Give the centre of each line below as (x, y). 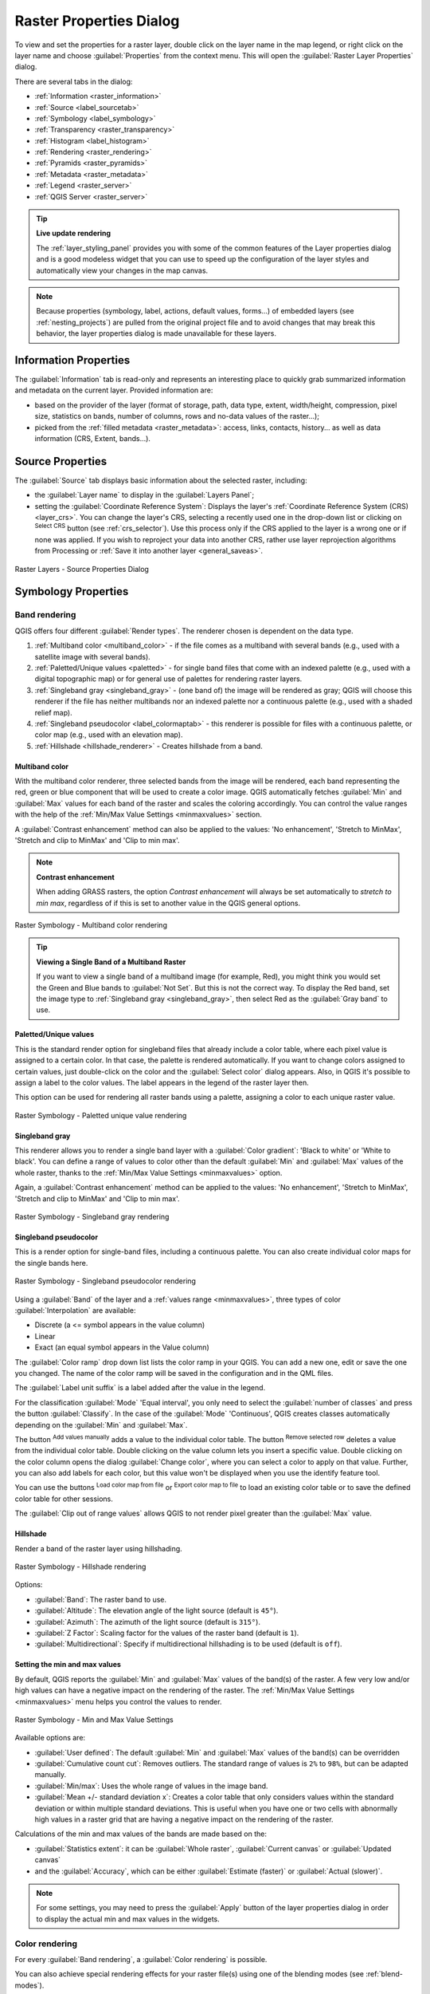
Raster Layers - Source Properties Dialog (82, 569)
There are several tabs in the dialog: (74, 81)
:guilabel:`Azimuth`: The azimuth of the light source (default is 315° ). (147, 1622)
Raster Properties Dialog (97, 21)
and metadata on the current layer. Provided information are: (114, 390)
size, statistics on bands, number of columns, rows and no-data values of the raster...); (177, 416)
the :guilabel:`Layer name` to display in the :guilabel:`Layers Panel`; (145, 495)
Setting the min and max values (68, 1665)
